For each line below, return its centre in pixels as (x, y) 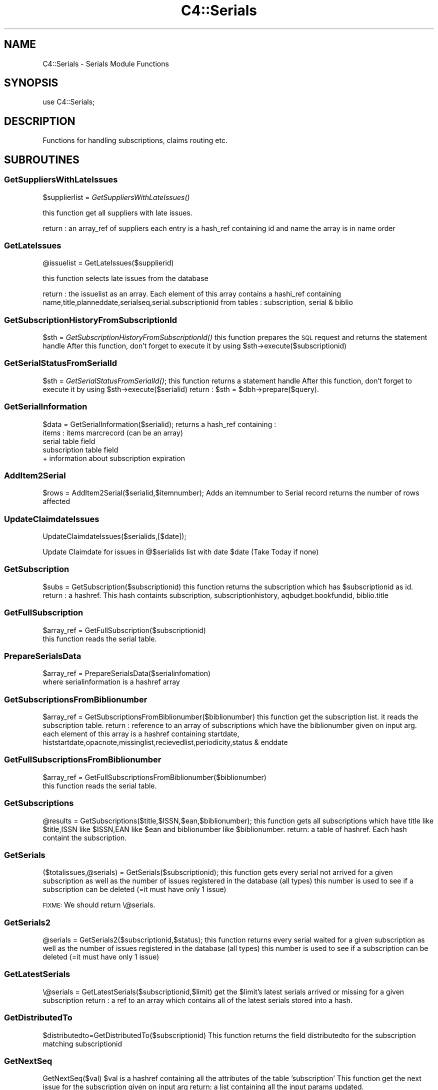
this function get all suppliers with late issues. (117, 212)
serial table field (69, 441)
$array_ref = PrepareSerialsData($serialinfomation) (127, 673)
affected (56, 501)
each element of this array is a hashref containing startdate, (141, 734)
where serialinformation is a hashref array (111, 682)
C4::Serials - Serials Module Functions (106, 63)
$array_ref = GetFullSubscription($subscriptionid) (124, 630)
